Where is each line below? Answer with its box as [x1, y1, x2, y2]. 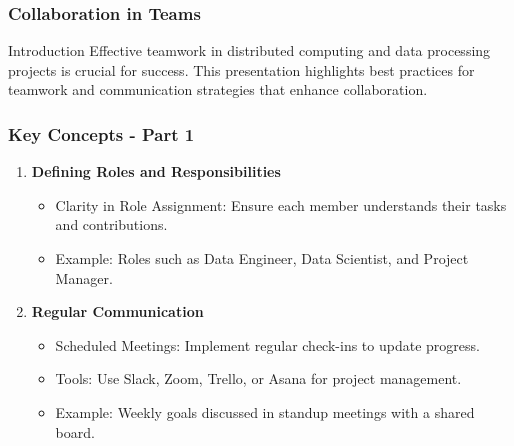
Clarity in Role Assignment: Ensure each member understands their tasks [55, 194, 507, 215]
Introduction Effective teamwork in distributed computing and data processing [8, 40, 491, 61]
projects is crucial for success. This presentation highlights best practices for [8, 59, 475, 80]
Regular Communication [31, 301, 204, 322]
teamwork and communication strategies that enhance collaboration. [8, 79, 428, 100]
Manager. [55, 267, 113, 288]
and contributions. [55, 214, 168, 235]
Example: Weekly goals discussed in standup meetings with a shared [55, 401, 475, 422]
